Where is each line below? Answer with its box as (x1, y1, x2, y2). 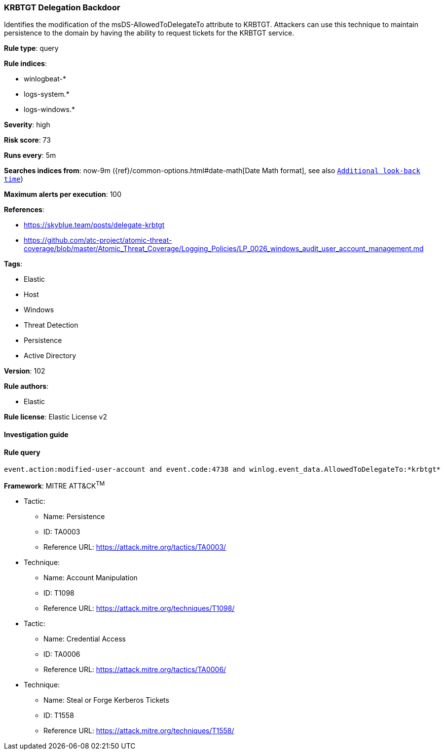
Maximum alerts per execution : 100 (4, 190, 122, 199)
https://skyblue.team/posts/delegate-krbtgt (24, 221, 165, 229)
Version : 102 (4, 367, 45, 376)
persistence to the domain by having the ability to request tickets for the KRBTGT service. (4, 29, 295, 38)
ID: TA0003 (43, 527, 80, 536)
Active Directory (24, 351, 76, 360)
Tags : (4, 260, 23, 268)
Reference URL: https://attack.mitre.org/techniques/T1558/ (43, 726, 234, 735)
